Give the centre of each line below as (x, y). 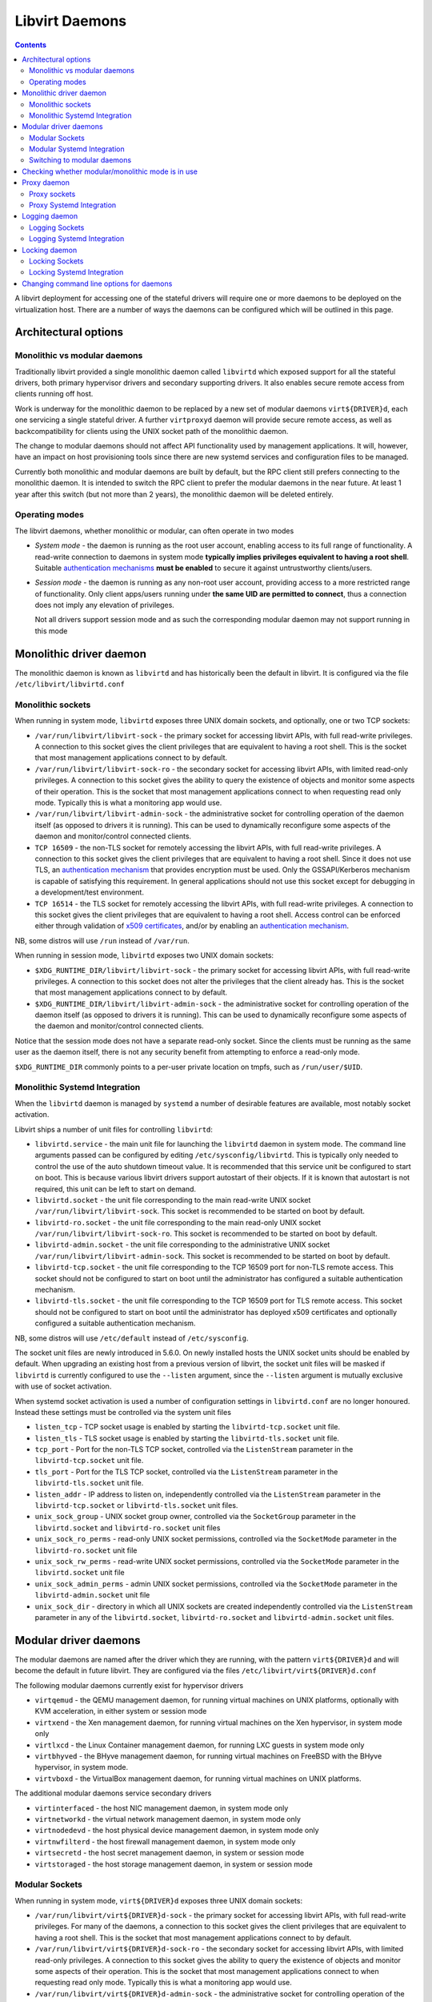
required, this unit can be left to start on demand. (115, 1188)
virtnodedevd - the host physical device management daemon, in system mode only (177, 1831)
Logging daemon (50, 216)
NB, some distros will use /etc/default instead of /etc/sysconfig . (132, 1338)
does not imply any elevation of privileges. (105, 605)
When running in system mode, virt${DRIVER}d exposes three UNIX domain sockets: (159, 1900)
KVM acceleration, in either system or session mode (121, 1711)
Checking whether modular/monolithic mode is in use (110, 171)
